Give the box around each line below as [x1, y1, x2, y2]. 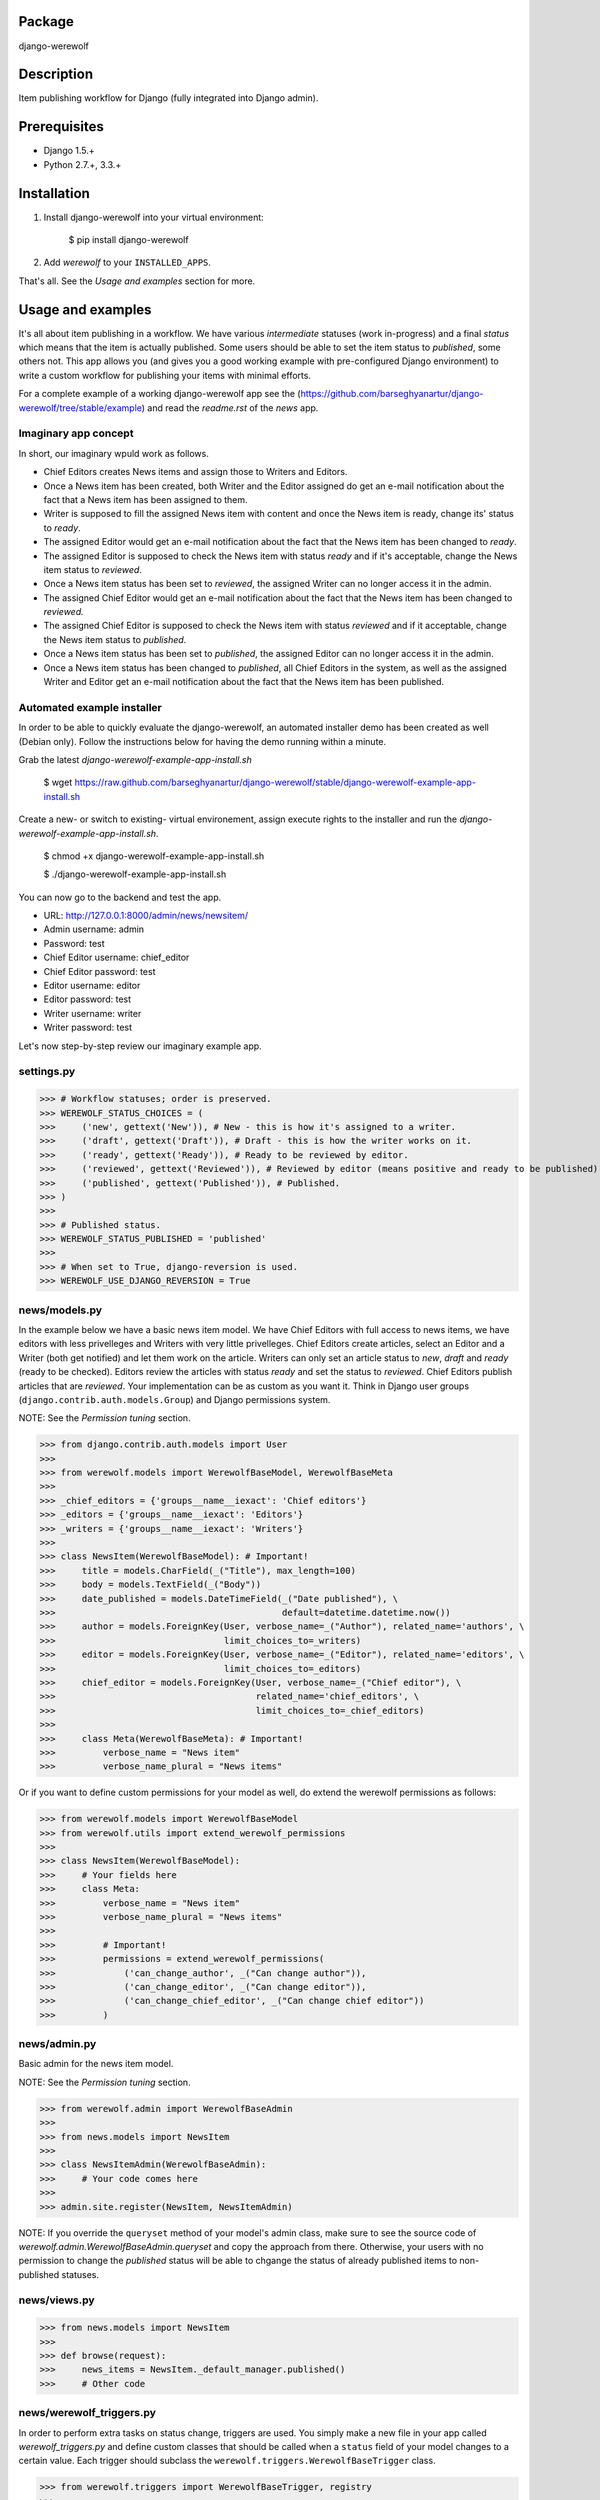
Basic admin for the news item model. [18, 2058, 174, 2070]
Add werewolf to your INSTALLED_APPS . [43, 256, 212, 269]
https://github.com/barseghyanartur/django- [300, 388, 484, 400]
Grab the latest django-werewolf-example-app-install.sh [18, 753, 252, 765]
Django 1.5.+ [43, 145, 95, 157]
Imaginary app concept [18, 426, 134, 440]
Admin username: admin [43, 923, 145, 935]
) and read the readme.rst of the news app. [141, 401, 319, 414]
